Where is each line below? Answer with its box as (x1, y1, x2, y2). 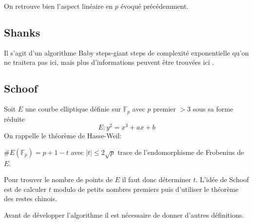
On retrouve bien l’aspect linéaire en (4, 1, 113, 11)
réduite (4, 113, 25, 124)
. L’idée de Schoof (195, 174, 249, 185)
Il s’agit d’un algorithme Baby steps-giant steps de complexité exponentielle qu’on (4, 47, 249, 57)
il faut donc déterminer (122, 174, 191, 185)
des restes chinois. (4, 193, 57, 204)
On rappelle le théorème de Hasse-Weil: (4, 130, 122, 141)
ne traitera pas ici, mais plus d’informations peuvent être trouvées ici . (4, 57, 214, 67)
